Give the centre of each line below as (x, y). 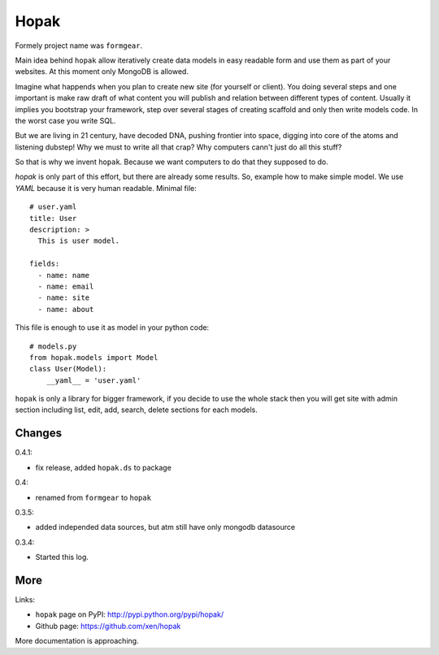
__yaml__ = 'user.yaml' (93, 380)
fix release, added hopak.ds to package (104, 467)
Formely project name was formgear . (78, 46)
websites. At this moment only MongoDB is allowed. (102, 72)
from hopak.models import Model (94, 357)
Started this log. (62, 557)
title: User (53, 218)
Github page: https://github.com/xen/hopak (108, 626)
